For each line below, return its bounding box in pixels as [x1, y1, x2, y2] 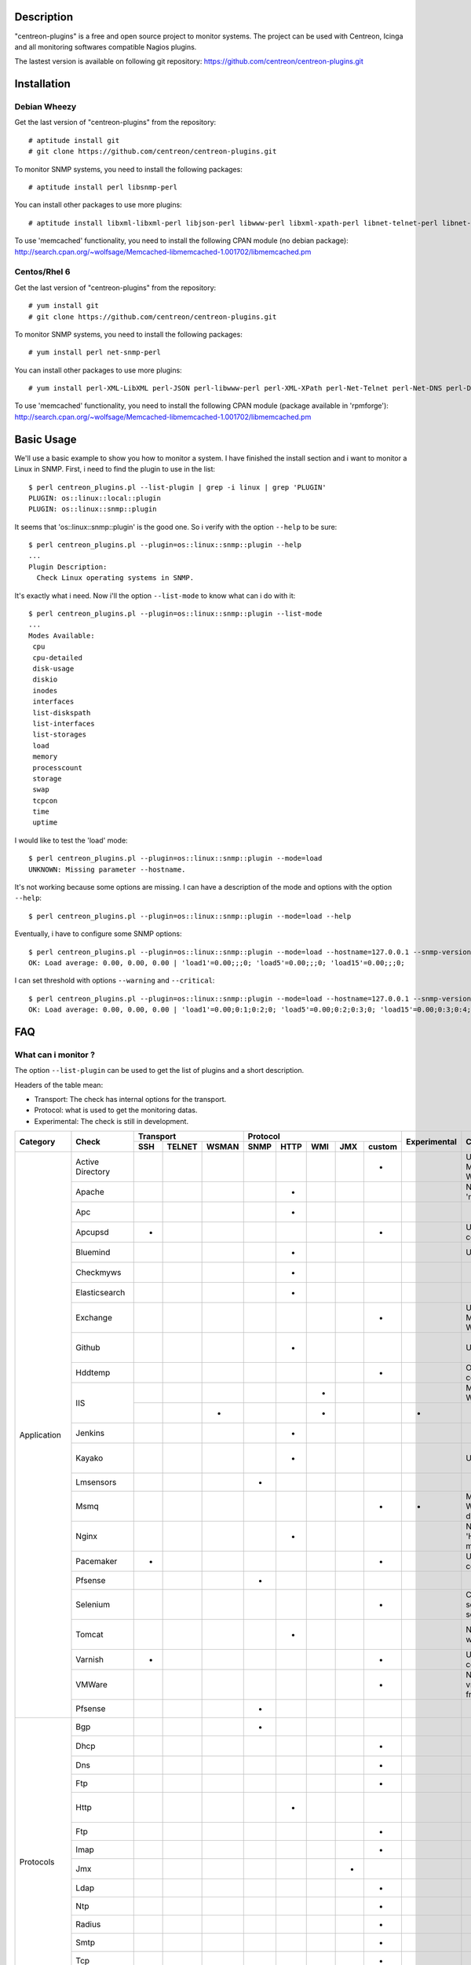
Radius [75, 1919, 101, 1930]
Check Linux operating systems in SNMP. [36, 574, 195, 582]
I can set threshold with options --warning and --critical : [14, 975, 215, 986]
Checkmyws [75, 1267, 122, 1278]
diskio [32, 675, 58, 684]
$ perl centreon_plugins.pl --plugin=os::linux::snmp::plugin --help [28, 541, 302, 549]
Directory [75, 1166, 110, 1177]
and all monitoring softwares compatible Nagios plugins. [14, 42, 197, 51]
